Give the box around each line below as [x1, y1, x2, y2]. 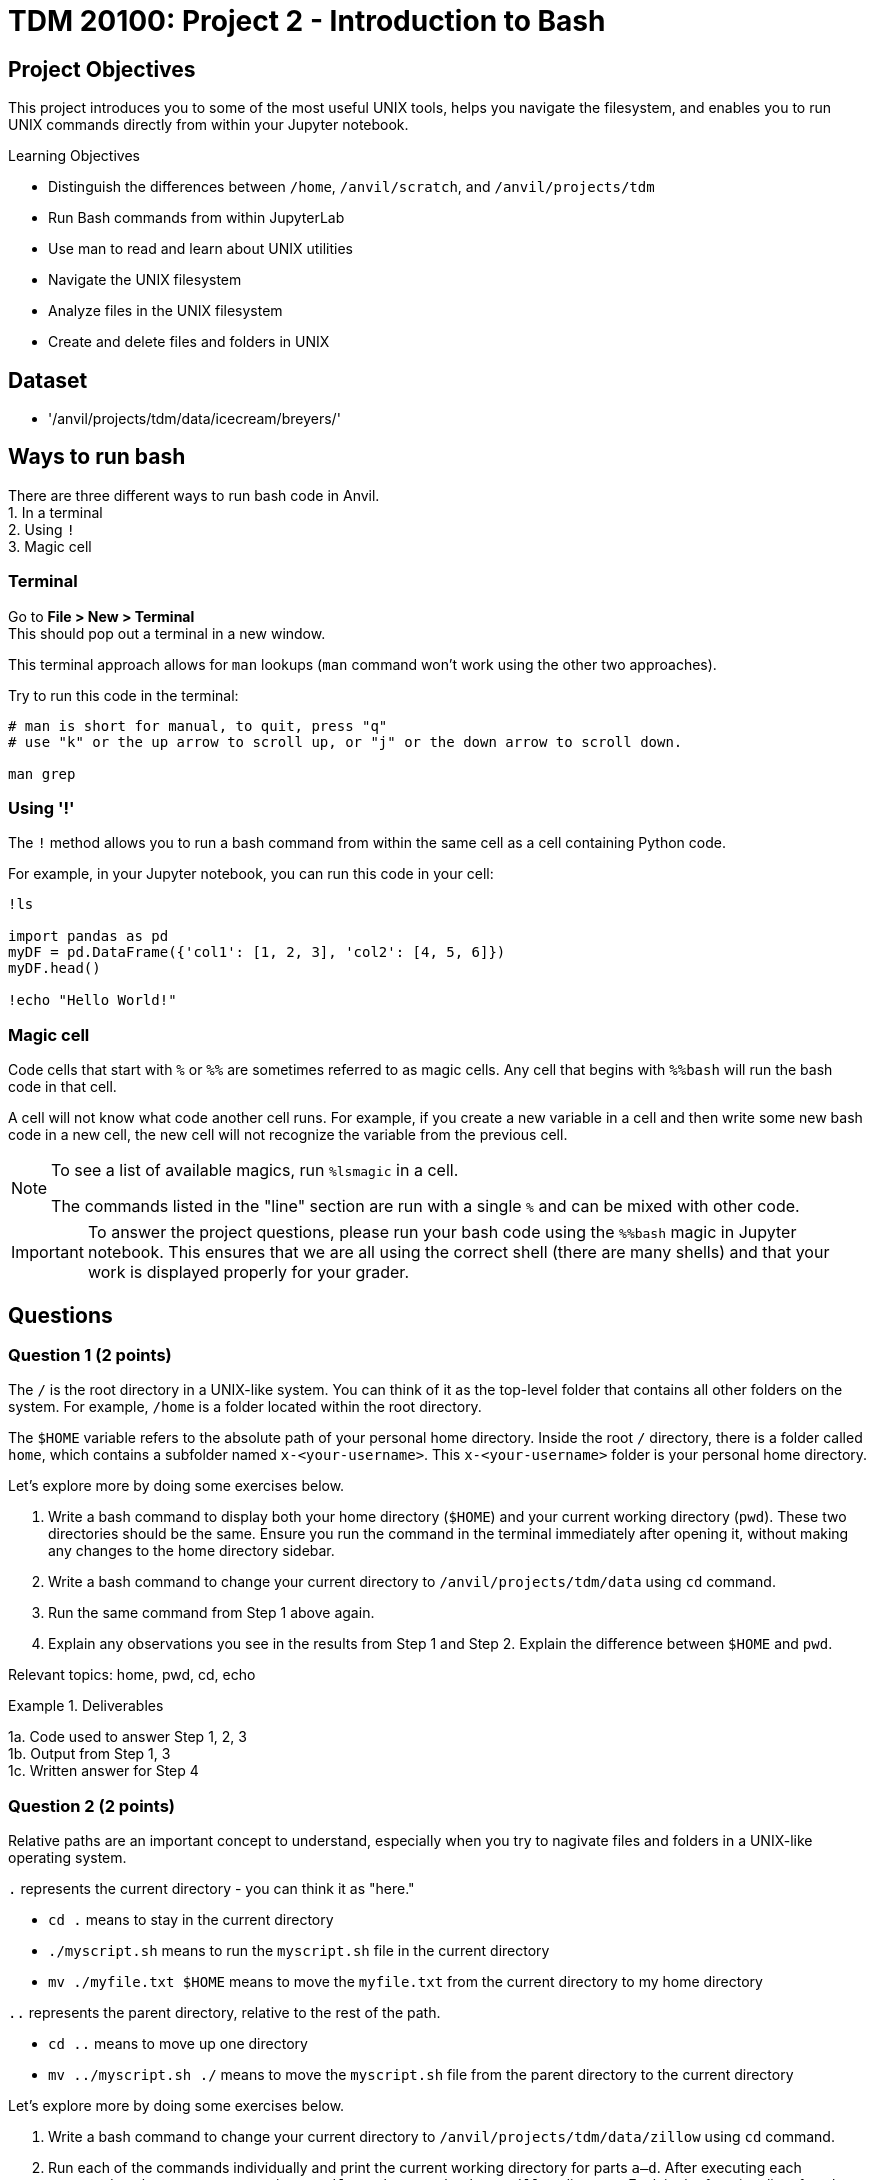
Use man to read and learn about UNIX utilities [48, 240, 354, 258]
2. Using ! [8, 520, 75, 538]
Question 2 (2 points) [8, 1795, 176, 1816]
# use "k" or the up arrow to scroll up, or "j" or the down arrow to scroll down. [8, 733, 683, 750]
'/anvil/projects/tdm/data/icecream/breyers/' [48, 410, 341, 428]
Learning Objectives [8, 147, 140, 165]
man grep [8, 765, 76, 782]
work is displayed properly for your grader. [87, 1262, 409, 1283]
